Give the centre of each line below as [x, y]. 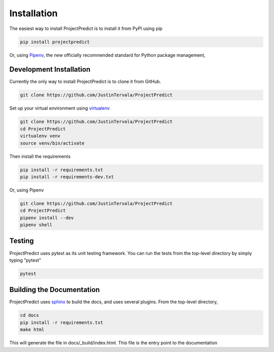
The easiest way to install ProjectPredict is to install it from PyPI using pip [86, 28]
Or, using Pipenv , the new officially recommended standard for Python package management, [107, 55]
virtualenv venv [40, 136]
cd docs [29, 315]
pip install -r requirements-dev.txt [67, 177]
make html [32, 330]
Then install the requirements [40, 156]
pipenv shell [36, 225]
